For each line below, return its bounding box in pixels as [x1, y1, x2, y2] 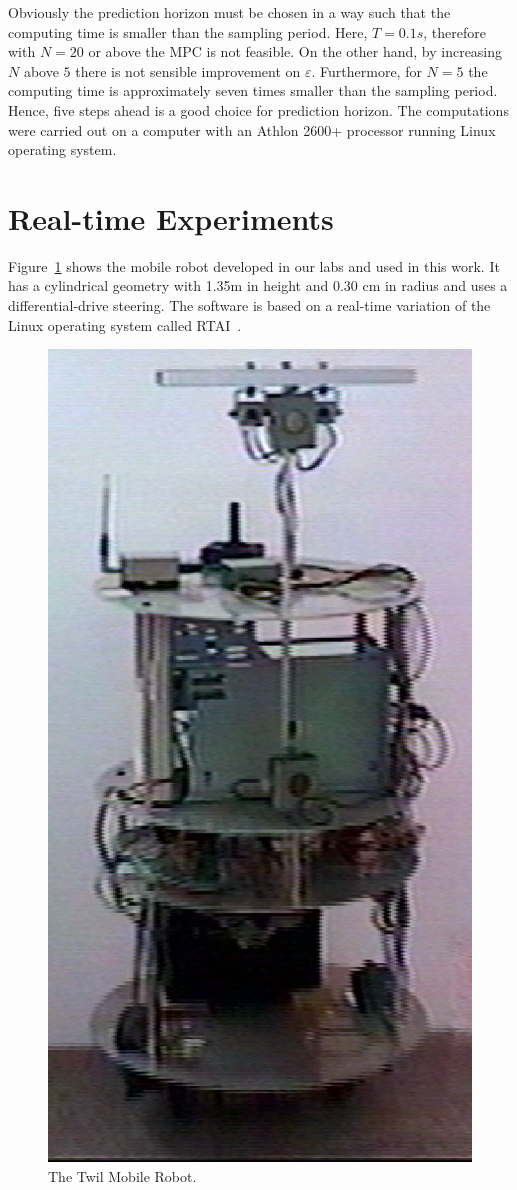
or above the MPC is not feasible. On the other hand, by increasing [88, 41, 503, 62]
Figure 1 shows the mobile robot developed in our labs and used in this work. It [8, 255, 500, 276]
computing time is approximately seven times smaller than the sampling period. [8, 80, 498, 101]
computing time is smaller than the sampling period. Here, [8, 21, 368, 42]
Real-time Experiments [8, 197, 334, 238]
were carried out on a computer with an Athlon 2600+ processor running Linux [8, 119, 496, 140]
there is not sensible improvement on [75, 60, 301, 81]
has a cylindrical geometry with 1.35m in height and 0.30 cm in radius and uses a [8, 275, 508, 296]
